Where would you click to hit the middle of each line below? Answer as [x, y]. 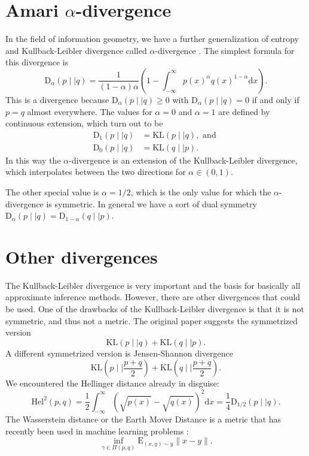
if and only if [276, 99]
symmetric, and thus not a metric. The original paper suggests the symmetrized [152, 320]
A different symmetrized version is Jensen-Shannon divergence [119, 353]
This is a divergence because [57, 99]
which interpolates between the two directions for [96, 172]
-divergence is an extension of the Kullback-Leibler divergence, [183, 160]
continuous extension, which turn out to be [84, 123]
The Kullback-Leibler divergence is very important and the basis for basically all [153, 285]
